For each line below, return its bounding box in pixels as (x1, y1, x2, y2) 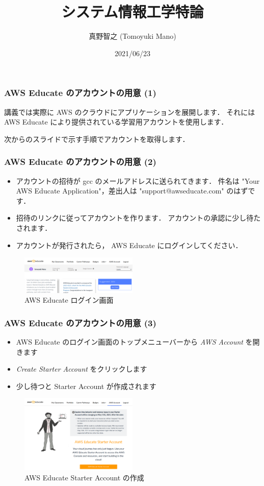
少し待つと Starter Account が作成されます (16, 380, 156, 391)
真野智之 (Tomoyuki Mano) (89, 31, 176, 41)
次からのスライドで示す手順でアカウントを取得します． (4, 133, 190, 144)
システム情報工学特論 (61, 1, 204, 22)
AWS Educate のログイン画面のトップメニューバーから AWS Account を (16, 336, 253, 347)
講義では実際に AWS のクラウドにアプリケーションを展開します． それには (4, 106, 255, 117)
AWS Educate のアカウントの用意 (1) (4, 86, 156, 99)
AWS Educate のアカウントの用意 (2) (4, 155, 156, 168)
